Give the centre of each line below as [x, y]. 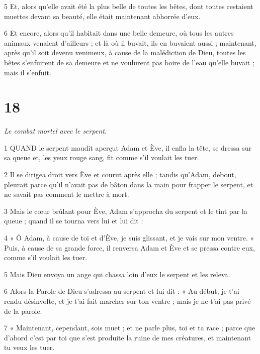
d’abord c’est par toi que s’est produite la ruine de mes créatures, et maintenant [127, 337]
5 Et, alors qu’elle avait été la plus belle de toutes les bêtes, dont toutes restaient [129, 6]
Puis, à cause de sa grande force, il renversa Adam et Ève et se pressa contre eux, [129, 247]
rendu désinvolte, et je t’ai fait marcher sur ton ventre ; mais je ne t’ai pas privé [127, 301]
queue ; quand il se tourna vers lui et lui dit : [74, 221]
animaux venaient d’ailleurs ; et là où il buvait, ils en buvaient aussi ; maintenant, [130, 42]
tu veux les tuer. [29, 347]
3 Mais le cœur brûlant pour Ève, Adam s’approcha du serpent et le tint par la [126, 211]
